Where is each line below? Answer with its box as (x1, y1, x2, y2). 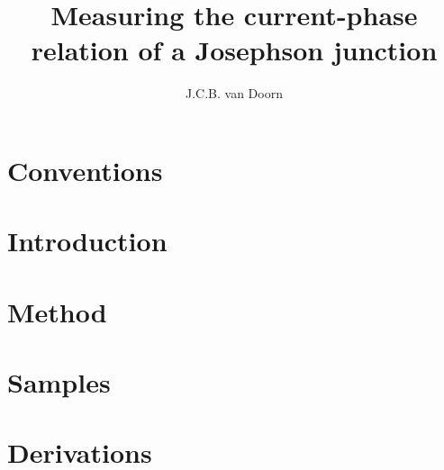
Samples (7, 364, 111, 401)
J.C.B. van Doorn (186, 84, 283, 103)
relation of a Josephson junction (31, 32, 438, 68)
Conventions (7, 151, 163, 188)
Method (7, 293, 107, 330)
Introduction (7, 222, 168, 259)
